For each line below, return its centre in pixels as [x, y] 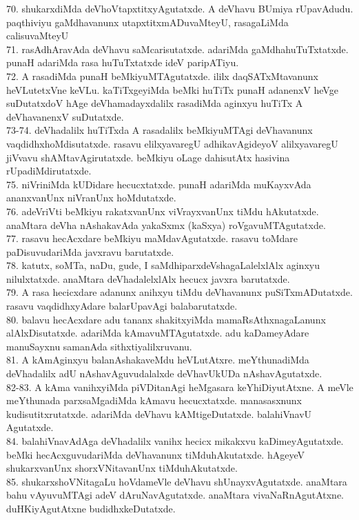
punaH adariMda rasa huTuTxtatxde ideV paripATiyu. [123, 62]
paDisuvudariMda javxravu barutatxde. [90, 251]
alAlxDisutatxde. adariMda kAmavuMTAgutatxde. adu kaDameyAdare [158, 333]
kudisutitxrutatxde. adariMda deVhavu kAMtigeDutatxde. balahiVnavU [159, 413]
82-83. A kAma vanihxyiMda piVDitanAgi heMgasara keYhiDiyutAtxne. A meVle [180, 387]
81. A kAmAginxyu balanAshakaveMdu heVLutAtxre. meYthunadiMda [158, 360]
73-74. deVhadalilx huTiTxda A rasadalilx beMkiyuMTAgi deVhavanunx [160, 130]
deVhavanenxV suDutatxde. [65, 116]
